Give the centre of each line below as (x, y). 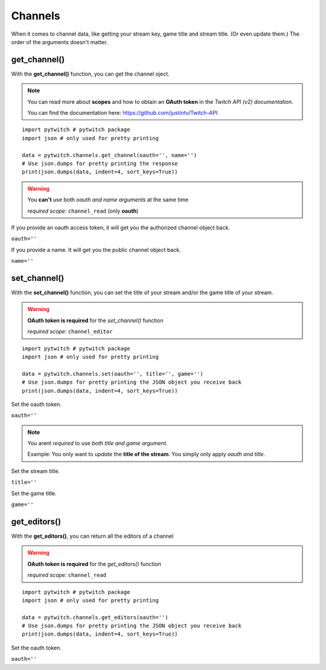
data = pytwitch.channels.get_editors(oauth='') (95, 617)
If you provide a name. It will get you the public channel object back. (96, 250)
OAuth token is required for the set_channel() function (95, 320)
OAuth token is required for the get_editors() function (94, 564)
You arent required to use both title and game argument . (97, 443)
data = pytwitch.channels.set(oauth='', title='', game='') (113, 374)
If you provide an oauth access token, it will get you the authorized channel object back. (121, 227)
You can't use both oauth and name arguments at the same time (108, 200)
